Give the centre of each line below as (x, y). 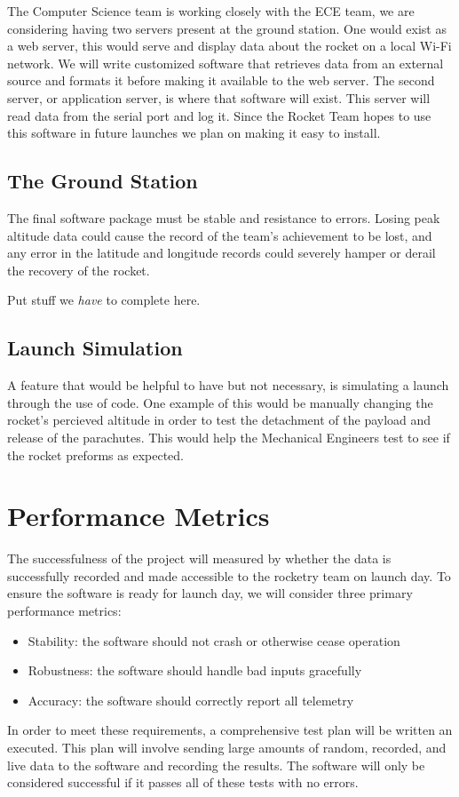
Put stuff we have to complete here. (104, 300)
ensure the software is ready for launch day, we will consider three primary (210, 593)
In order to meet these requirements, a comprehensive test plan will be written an (230, 730)
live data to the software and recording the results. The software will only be (216, 765)
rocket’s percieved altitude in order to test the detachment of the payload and (219, 420)
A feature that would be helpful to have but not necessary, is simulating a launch (228, 385)
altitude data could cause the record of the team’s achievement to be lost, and (220, 235)
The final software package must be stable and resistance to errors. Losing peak (224, 217)
